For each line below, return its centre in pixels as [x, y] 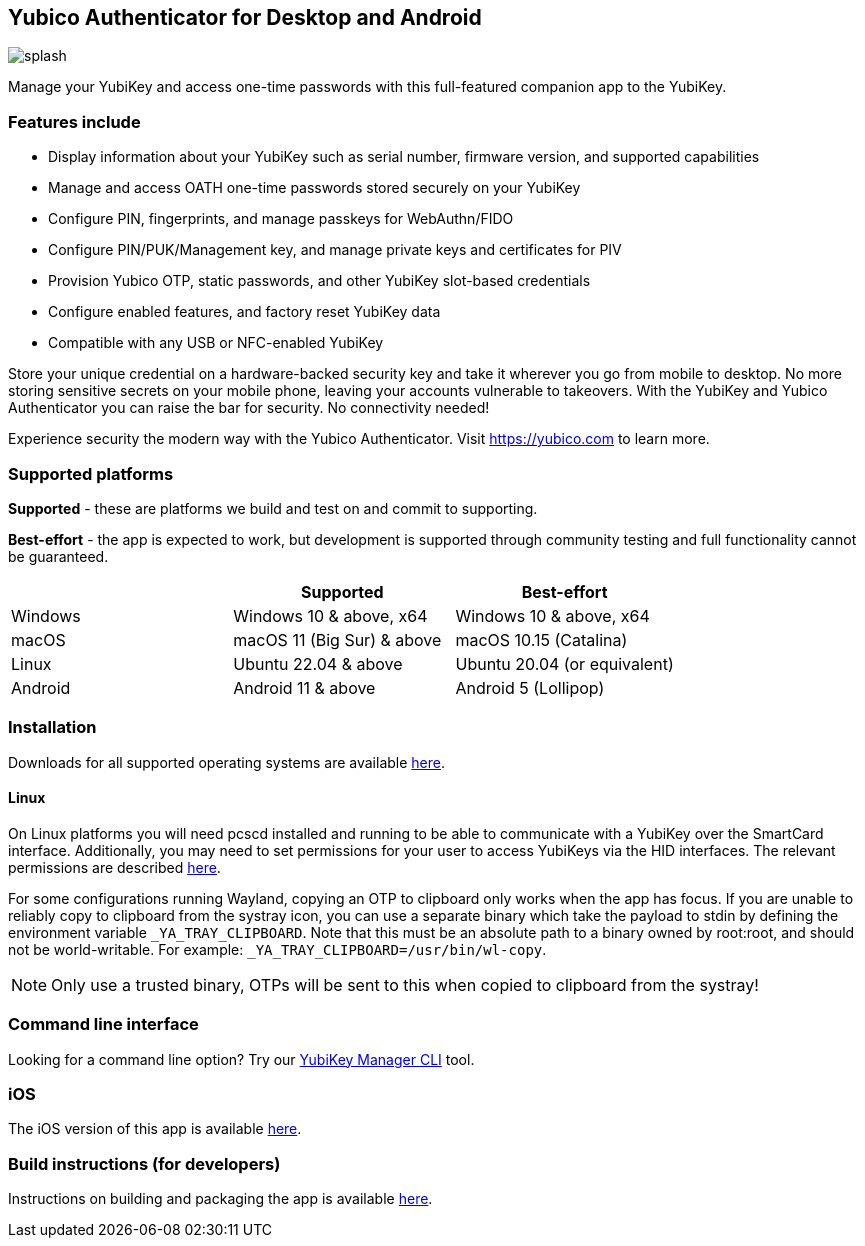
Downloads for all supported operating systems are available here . [227, 762]
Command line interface [103, 1024]
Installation [52, 727]
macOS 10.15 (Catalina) [541, 639]
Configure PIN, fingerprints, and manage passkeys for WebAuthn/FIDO [281, 219]
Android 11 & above [304, 687]
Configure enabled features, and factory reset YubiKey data [244, 312]
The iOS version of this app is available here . [155, 1129]
